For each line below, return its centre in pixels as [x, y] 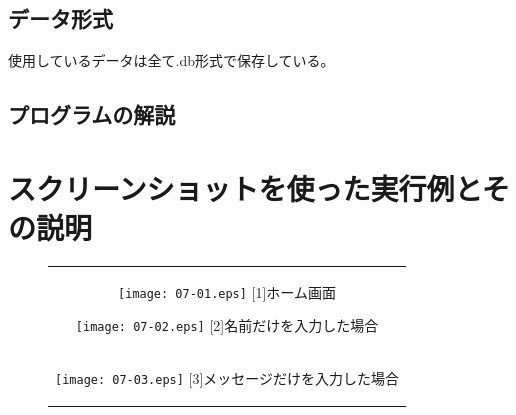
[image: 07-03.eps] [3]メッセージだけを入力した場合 [227, 378]
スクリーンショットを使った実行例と [245, 187]
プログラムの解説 [92, 114]
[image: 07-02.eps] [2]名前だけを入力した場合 [227, 325]
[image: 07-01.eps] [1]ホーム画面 [227, 291]
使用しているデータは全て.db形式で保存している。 [171, 60]
